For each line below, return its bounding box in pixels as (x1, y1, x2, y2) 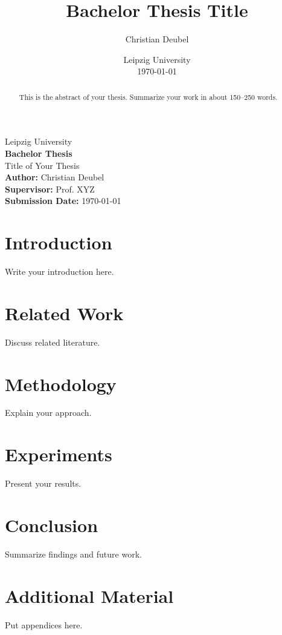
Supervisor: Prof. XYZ (5, 182, 95, 195)
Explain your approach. (5, 406, 92, 419)
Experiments (5, 442, 112, 467)
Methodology (5, 371, 117, 396)
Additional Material (5, 583, 174, 608)
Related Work (5, 300, 124, 325)
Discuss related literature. (5, 335, 100, 348)
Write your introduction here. (5, 265, 114, 278)
